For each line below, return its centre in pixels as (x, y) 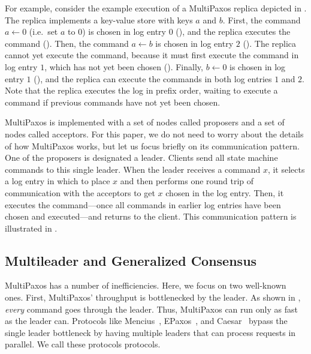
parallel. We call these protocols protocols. (83, 344)
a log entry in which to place (58, 181)
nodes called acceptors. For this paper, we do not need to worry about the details (154, 133)
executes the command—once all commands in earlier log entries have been (143, 204)
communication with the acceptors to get (80, 192)
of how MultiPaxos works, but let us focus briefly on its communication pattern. (152, 145)
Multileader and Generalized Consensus (131, 260)
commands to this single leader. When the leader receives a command (133, 169)
